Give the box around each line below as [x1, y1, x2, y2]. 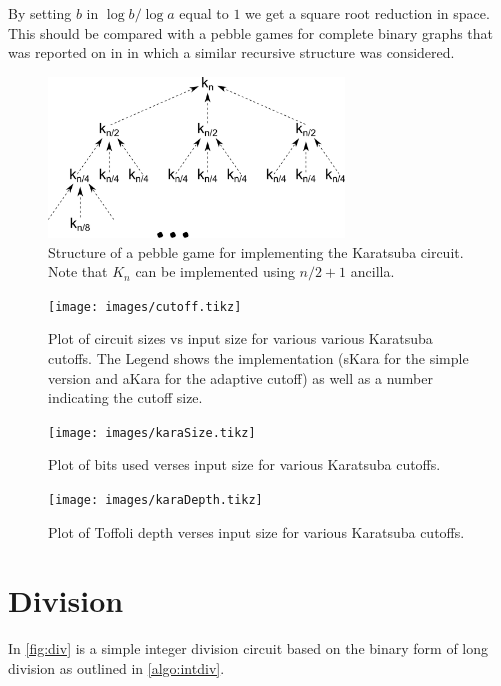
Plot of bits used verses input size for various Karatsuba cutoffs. [48, 454, 441, 475]
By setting [8, 3, 72, 23]
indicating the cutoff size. [48, 387, 203, 408]
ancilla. [350, 261, 395, 282]
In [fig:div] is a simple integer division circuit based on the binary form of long [8, 638, 489, 659]
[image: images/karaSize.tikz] [48, 425, 256, 440]
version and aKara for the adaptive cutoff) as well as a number [48, 367, 433, 388]
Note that [48, 261, 108, 282]
